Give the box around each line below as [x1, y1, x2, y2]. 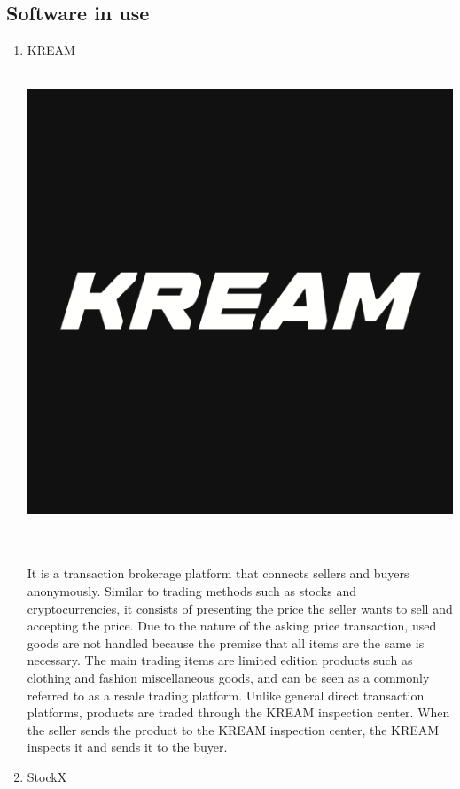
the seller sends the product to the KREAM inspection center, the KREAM [27, 720, 440, 739]
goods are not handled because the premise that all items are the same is [27, 633, 425, 652]
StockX [27, 767, 67, 785]
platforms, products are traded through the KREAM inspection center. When [27, 703, 450, 722]
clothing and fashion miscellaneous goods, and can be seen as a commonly [27, 668, 430, 686]
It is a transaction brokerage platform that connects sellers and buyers [27, 564, 409, 583]
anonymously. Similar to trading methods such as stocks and [27, 581, 356, 599]
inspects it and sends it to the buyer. [27, 738, 228, 756]
